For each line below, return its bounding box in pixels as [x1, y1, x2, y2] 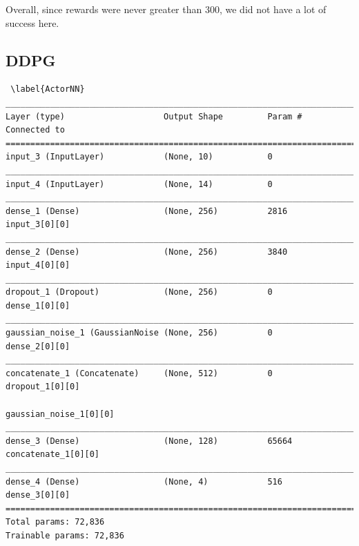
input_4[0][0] [6, 260, 70, 271]
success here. [6, 15, 59, 30]
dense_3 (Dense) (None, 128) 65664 [6, 436, 293, 446]
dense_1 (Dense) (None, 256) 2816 [6, 206, 288, 216]
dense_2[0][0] [6, 341, 70, 351]
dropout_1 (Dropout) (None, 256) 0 [6, 287, 273, 298]
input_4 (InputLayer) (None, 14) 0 [6, 179, 273, 189]
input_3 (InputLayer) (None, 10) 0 [6, 152, 273, 162]
